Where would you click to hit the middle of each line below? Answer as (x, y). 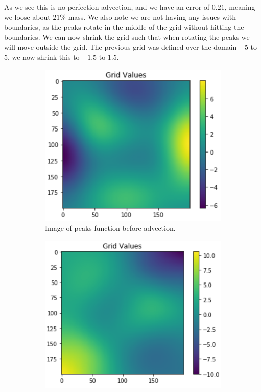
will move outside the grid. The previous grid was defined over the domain (121, 47)
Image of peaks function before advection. (110, 228)
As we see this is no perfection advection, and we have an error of (107, 7)
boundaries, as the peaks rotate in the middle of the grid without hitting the (124, 27)
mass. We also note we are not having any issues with (152, 17)
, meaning (240, 7)
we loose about (27, 17)
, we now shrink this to (44, 57)
